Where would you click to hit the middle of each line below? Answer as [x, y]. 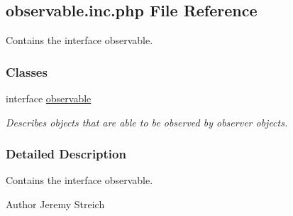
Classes [27, 71]
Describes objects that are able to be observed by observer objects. [147, 122]
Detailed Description [66, 154]
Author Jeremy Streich [55, 204]
